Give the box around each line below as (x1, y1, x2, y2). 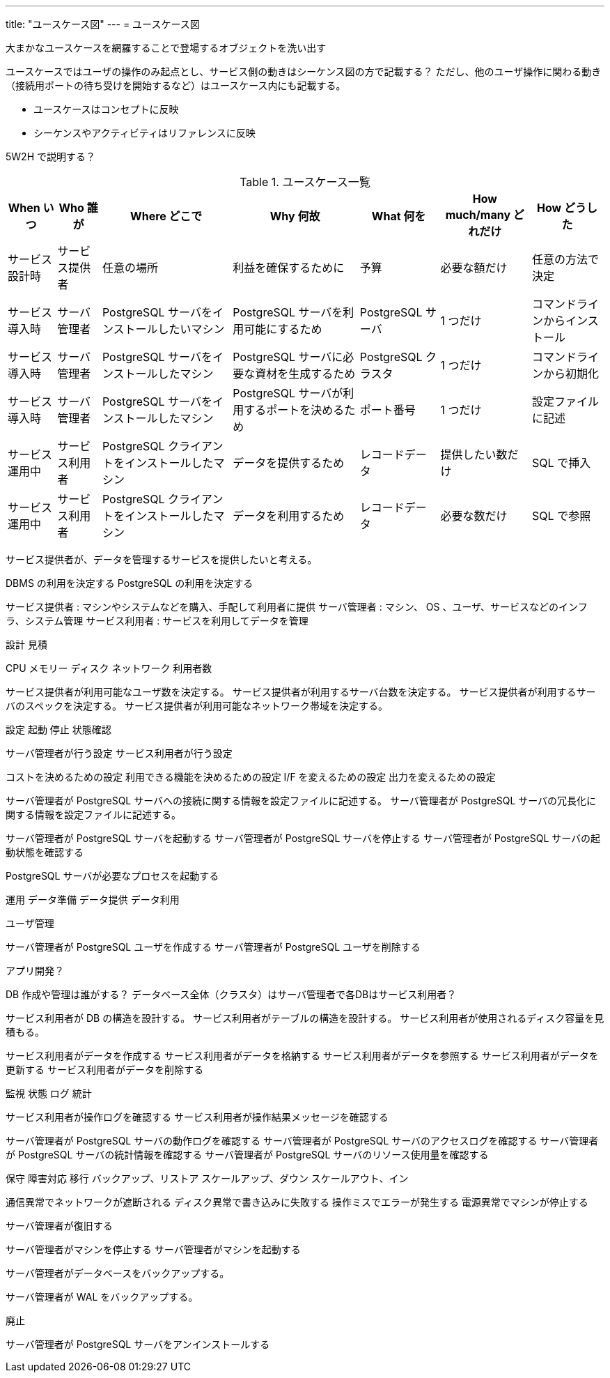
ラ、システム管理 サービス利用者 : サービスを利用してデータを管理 (6, 615, 308, 627)
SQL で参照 (532, 509, 591, 523)
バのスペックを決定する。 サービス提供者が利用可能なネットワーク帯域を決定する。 (6, 700, 388, 712)
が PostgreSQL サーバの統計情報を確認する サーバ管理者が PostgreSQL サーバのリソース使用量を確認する (6, 1149, 489, 1161)
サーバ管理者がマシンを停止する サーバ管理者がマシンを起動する (6, 1243, 301, 1255)
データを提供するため (233, 456, 345, 470)
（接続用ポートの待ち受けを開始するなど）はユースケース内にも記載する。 (6, 79, 346, 91)
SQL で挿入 (532, 456, 591, 470)
